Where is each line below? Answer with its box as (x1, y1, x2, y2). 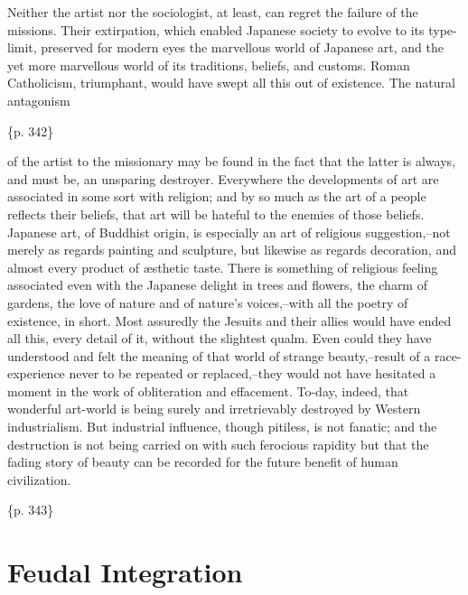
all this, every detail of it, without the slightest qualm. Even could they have (7, 329, 432, 348)
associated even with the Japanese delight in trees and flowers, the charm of (7, 275, 427, 294)
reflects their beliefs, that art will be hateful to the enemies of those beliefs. (7, 204, 425, 223)
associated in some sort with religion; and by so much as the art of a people (7, 187, 426, 206)
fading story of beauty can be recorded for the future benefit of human (7, 452, 398, 471)
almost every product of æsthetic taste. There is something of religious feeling (7, 257, 438, 276)
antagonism (7, 90, 70, 109)
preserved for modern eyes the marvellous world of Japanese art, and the (41, 38, 444, 57)
